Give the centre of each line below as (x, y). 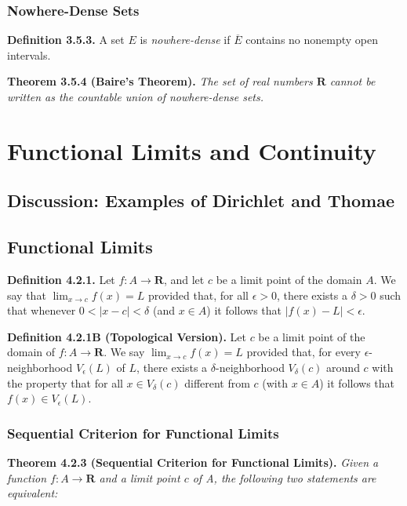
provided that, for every (303, 352)
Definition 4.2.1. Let (61, 279)
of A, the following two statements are (284, 477)
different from (217, 382)
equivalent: (33, 493)
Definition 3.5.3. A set (66, 40)
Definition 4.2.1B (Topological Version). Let (127, 336)
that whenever (42, 310)
